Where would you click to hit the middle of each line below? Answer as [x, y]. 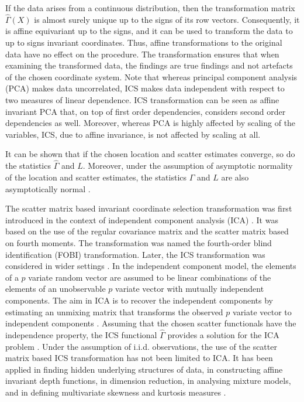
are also [235, 177]
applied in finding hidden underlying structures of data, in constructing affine [144, 369]
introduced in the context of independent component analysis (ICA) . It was [142, 219]
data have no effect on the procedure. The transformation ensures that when [142, 54]
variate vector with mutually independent [190, 289]
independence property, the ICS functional [81, 334]
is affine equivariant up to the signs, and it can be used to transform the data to [149, 31]
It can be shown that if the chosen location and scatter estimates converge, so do [150, 154]
